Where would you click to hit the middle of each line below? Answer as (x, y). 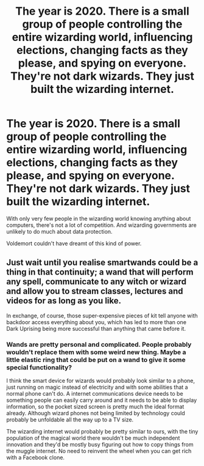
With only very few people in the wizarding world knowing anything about (99, 218)
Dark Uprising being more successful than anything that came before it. (96, 328)
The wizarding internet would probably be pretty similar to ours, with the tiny (102, 432)
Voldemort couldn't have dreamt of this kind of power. (74, 243)
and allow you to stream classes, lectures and (95, 291)
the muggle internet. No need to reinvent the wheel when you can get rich (99, 451)
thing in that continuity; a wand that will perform (100, 272)
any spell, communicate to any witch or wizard (97, 282)
